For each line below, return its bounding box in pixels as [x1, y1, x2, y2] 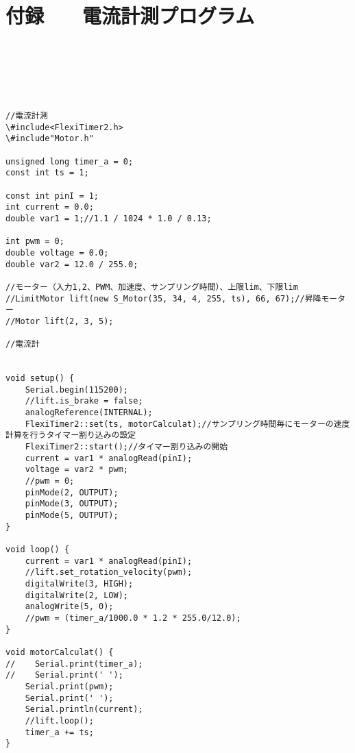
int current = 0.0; [5, 202, 94, 212]
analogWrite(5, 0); [25, 602, 114, 612]
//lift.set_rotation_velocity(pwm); [25, 567, 193, 578]
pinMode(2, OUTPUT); [25, 487, 119, 497]
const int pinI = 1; [5, 190, 99, 201]
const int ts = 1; [5, 168, 89, 178]
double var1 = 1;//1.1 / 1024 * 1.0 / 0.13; [5, 213, 212, 223]
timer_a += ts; [25, 727, 94, 737]
